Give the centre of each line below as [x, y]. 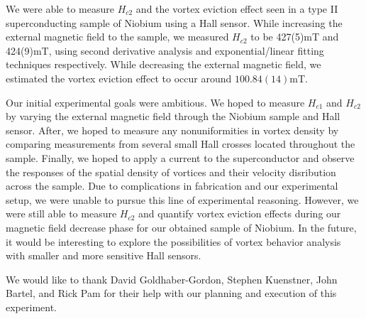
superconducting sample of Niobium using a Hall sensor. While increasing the [174, 22]
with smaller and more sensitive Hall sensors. [104, 255]
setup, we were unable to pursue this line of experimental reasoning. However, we [182, 199]
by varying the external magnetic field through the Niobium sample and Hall [173, 116]
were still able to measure [61, 213]
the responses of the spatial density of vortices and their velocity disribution [171, 172]
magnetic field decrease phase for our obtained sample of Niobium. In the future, [181, 227]
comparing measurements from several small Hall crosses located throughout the [181, 144]
